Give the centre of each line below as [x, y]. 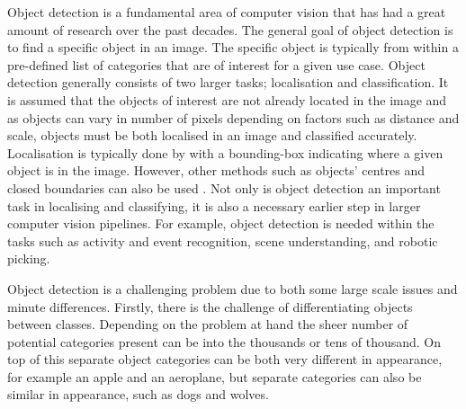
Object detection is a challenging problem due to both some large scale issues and [233, 288]
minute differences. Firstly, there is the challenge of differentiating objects [210, 306]
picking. [29, 258]
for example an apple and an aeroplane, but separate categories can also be [215, 376]
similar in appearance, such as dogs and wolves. [138, 394]
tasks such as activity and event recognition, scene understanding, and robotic [223, 240]
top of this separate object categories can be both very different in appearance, [225, 359]
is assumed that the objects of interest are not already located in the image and [227, 99]
